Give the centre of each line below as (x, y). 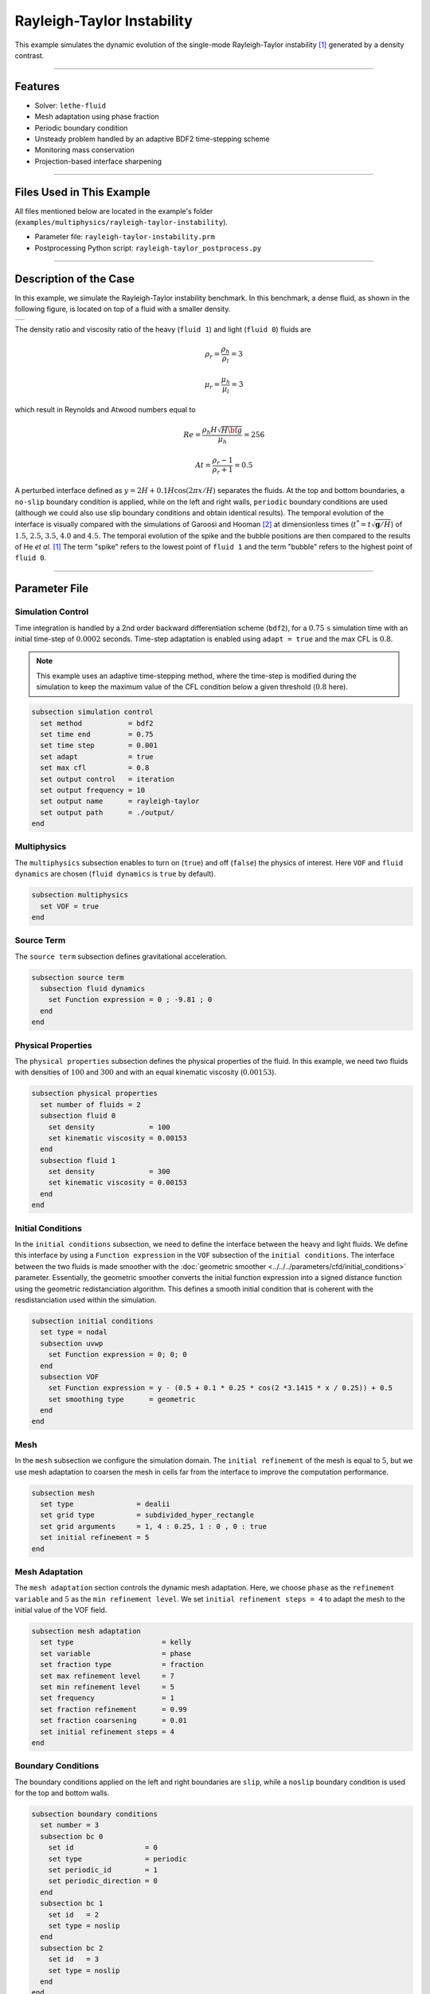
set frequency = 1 (107, 1698)
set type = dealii (105, 1504)
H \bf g (232, 430)
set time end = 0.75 (97, 734)
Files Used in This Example (82, 192)
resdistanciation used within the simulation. (86, 1299)
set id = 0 (103, 1848)
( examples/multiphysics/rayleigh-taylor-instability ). (121, 223)
